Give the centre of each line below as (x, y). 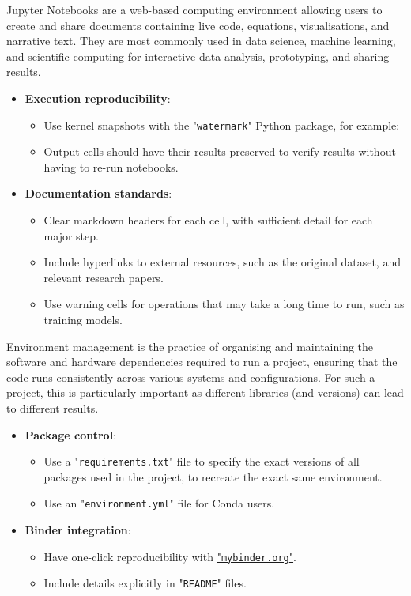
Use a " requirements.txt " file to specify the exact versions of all (202, 461)
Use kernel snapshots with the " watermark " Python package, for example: (222, 124)
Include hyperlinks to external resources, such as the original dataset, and (222, 262)
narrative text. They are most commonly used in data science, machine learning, (201, 41)
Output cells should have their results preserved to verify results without (220, 151)
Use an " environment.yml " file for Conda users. (159, 503)
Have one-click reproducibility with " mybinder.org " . (170, 556)
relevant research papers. (104, 277)
